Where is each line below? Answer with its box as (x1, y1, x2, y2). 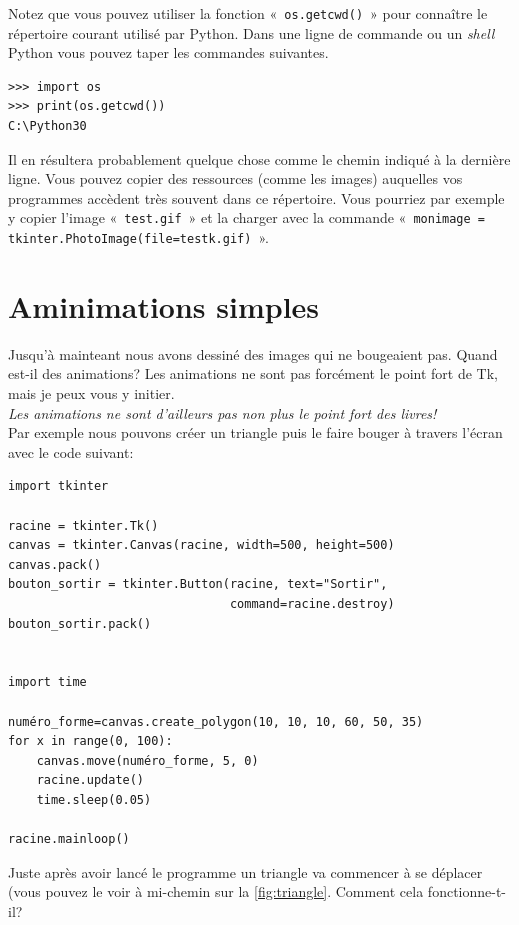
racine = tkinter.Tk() (8, 518, 159, 533)
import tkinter (8, 479, 109, 494)
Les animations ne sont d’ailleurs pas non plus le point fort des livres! (8, 402, 437, 423)
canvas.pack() (8, 557, 102, 572)
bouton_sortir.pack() (8, 616, 152, 631)
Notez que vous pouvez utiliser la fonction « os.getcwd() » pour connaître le (8, 3, 488, 23)
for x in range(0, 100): (8, 734, 173, 749)
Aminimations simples (8, 285, 320, 326)
